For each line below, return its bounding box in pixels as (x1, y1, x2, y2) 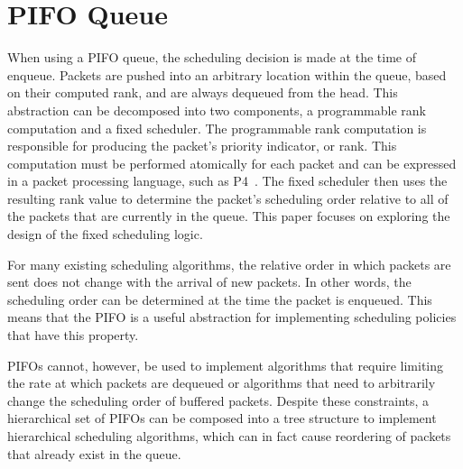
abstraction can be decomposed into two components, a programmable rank (7, 100, 426, 119)
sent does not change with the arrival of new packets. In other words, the (7, 272, 412, 291)
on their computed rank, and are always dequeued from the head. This (7, 83, 398, 102)
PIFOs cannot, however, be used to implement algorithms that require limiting (7, 355, 443, 374)
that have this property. (7, 326, 139, 345)
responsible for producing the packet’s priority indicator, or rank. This (7, 136, 397, 155)
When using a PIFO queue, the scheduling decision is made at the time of (7, 48, 416, 67)
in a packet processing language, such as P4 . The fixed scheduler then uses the (7, 171, 448, 190)
